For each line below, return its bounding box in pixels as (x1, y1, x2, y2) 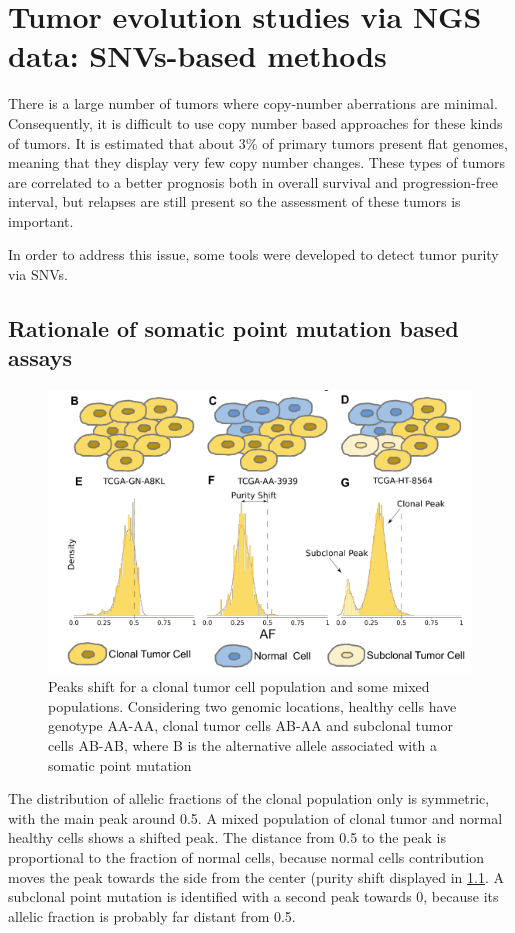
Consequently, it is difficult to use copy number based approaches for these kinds (8, 112, 503, 133)
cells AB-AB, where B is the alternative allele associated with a (48, 735, 438, 756)
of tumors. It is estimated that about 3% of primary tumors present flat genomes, (8, 132, 508, 153)
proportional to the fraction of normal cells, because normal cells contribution (8, 847, 485, 867)
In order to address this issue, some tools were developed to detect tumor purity (8, 244, 499, 265)
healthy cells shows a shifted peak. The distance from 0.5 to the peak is (8, 827, 446, 848)
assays (8, 342, 73, 373)
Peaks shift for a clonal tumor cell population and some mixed (48, 676, 430, 697)
